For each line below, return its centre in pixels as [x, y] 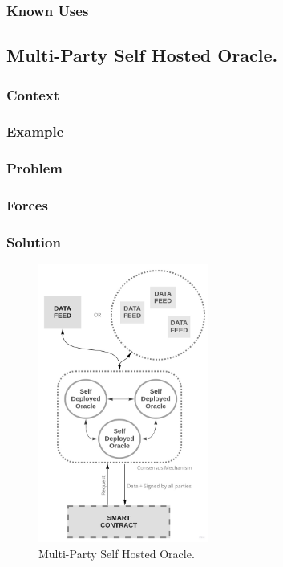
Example [35, 131]
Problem [34, 168]
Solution [34, 241]
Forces [27, 205]
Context [33, 94]
